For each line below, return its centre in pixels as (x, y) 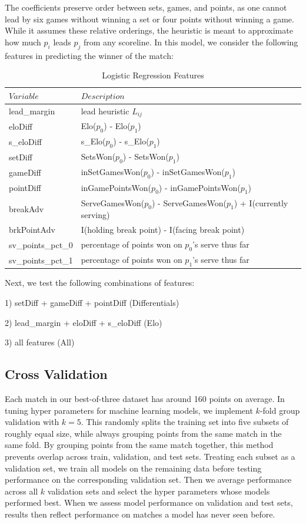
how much (23, 42)
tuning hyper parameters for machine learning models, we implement (129, 410)
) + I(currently (261, 202)
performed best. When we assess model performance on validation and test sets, (149, 502)
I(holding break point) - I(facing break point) (163, 230)
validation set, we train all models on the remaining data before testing (133, 468)
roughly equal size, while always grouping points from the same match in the (143, 433)
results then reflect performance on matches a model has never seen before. (140, 514)
